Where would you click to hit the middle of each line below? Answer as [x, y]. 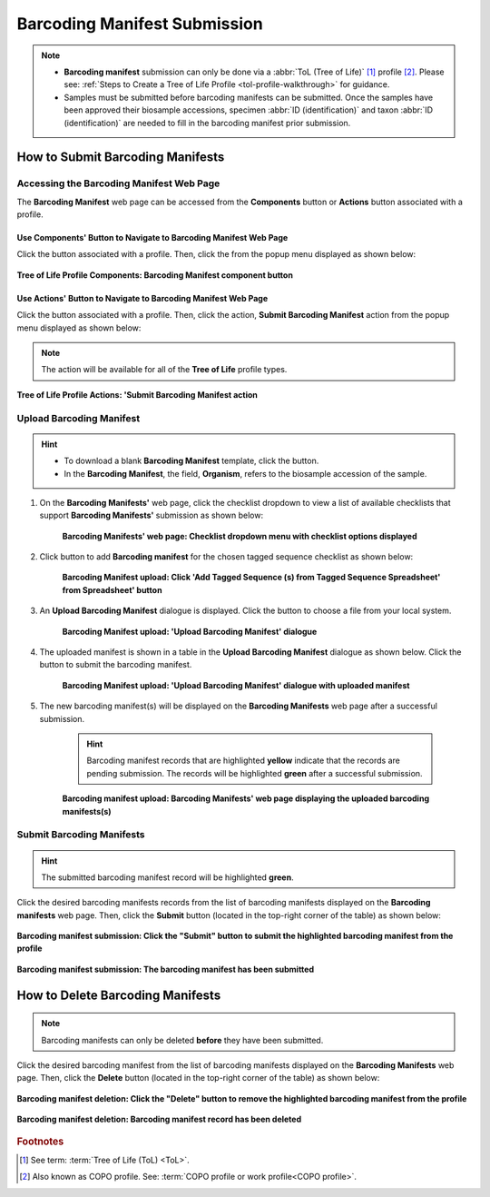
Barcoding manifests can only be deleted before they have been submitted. [182, 1040]
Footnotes [40, 1142]
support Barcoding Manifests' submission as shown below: [151, 515]
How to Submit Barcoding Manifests [121, 158]
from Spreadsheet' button [112, 589]
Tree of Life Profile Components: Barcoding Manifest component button [155, 275]
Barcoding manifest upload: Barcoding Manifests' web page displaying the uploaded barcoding [246, 798]
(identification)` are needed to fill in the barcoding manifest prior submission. [207, 123]
